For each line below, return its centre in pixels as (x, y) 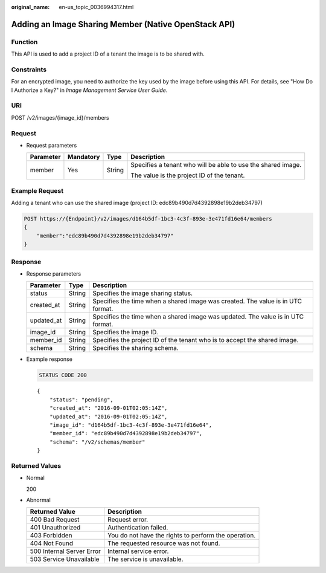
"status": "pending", (81, 400)
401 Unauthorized (55, 528)
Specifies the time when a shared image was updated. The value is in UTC (198, 317)
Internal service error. (138, 551)
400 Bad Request (55, 520)
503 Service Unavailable (65, 559)
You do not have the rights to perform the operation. (182, 536)
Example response (49, 359)
